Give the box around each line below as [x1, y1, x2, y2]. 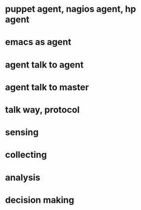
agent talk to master [5, 81, 89, 93]
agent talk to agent [5, 59, 84, 70]
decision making [5, 194, 74, 206]
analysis [5, 172, 40, 183]
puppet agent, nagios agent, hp [5, 3, 137, 15]
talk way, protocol [5, 104, 80, 115]
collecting [5, 149, 47, 161]
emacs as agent [5, 36, 71, 48]
